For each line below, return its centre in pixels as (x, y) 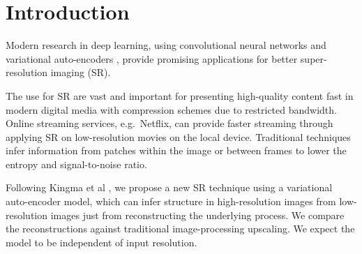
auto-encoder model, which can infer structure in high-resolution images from (171, 201)
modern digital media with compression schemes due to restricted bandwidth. (171, 109)
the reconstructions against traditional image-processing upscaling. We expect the (180, 229)
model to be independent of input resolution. (101, 242)
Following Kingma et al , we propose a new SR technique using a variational (169, 187)
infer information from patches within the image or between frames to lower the (176, 150)
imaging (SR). (81, 72)
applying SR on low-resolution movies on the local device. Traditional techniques (178, 136)
